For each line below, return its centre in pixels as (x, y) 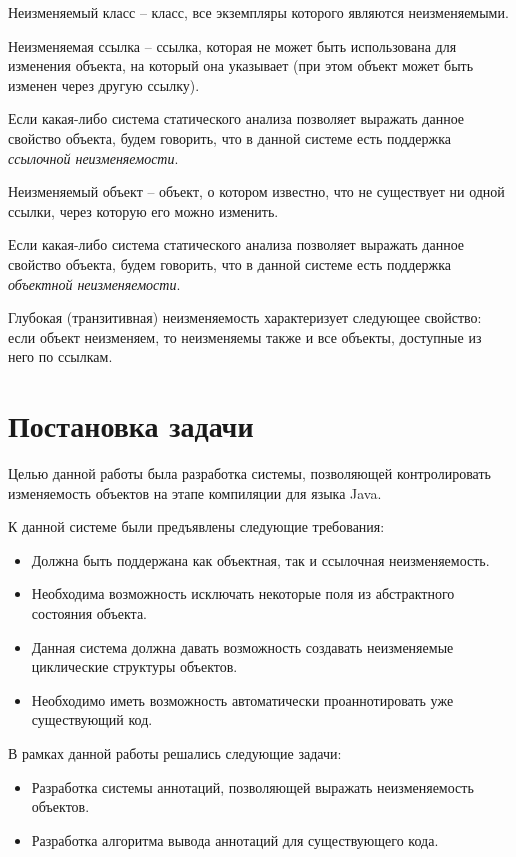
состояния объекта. (89, 613)
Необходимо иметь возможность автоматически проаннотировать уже (242, 699)
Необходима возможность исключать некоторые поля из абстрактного (243, 593)
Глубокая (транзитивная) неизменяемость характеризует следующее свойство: (245, 317)
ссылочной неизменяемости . (93, 157)
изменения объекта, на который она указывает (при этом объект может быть (241, 65)
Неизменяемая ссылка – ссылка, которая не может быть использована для (232, 45)
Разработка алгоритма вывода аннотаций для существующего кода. (235, 839)
